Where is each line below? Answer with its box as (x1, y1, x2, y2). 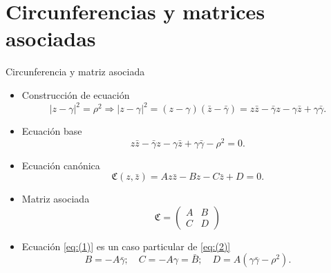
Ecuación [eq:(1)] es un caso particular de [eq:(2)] (21, 238, 231, 253)
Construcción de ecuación (21, 87, 130, 102)
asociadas (6, 24, 96, 53)
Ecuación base (21, 124, 82, 138)
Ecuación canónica (21, 158, 100, 172)
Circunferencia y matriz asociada (6, 64, 145, 79)
